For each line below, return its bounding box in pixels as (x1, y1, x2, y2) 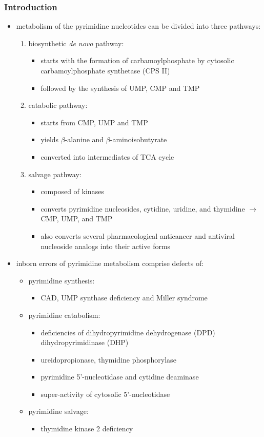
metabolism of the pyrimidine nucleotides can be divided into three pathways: (16, 21, 261, 31)
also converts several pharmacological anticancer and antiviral (40, 230, 235, 241)
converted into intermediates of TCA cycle (40, 151, 174, 162)
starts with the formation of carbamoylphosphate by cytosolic (40, 55, 234, 66)
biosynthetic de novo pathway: (28, 37, 124, 48)
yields (40, 134, 59, 145)
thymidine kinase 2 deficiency (40, 423, 133, 434)
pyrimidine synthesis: (28, 275, 95, 286)
